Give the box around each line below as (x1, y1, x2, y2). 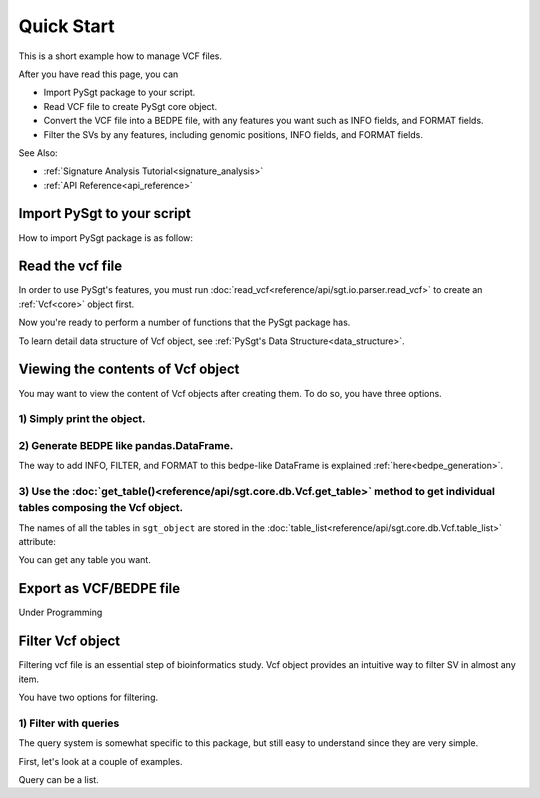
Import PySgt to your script (18, 205, 192, 222)
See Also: (18, 146, 59, 159)
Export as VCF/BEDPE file (18, 580, 181, 597)
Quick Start (18, 15, 115, 37)
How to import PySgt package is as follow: (18, 231, 194, 244)
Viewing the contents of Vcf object (18, 361, 240, 378)
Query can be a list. (18, 773, 99, 785)
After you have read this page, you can (18, 68, 179, 80)
